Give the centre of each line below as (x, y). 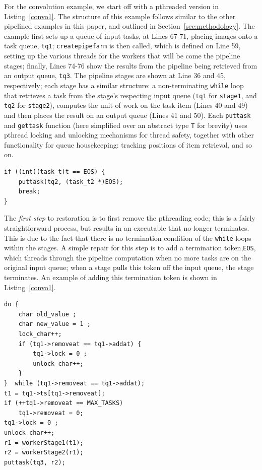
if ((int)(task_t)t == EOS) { (55, 172)
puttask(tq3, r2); (35, 462)
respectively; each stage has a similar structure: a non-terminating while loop (124, 85)
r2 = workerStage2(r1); (44, 453)
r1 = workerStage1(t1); (44, 443)
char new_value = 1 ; (54, 324)
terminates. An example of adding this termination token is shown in (111, 277)
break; (29, 192)
